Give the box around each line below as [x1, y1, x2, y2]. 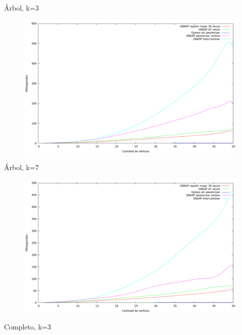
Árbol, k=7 [4, 162, 39, 173]
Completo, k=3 [4, 321, 51, 332]
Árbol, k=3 [4, 3, 39, 13]
